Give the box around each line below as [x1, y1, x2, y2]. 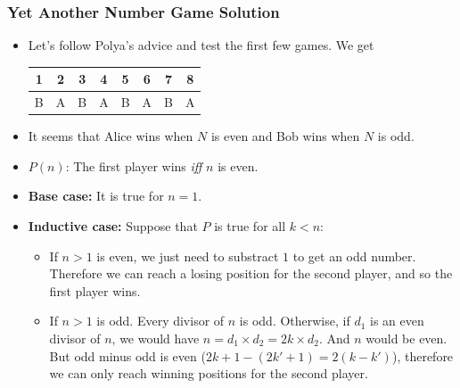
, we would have [111, 329, 200, 347]
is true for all [214, 217, 286, 235]
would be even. [366, 329, 448, 347]
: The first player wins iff [65, 156, 202, 175]
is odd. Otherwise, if [239, 311, 350, 330]
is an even [370, 311, 424, 330]
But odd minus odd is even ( [49, 346, 206, 365]
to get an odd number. [292, 246, 416, 265]
